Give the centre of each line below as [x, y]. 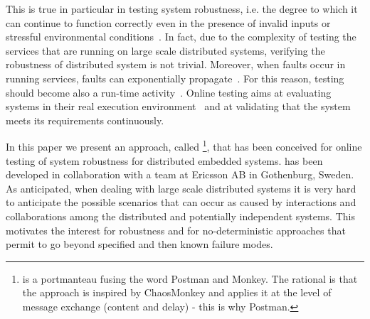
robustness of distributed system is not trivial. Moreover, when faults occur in [176, 64]
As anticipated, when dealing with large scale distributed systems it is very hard [181, 188]
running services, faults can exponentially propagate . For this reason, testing [175, 78]
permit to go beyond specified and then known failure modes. [139, 244]
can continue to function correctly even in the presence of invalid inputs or [168, 22]
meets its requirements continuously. [85, 120]
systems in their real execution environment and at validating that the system [178, 106]
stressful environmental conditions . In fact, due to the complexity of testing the [181, 37]
